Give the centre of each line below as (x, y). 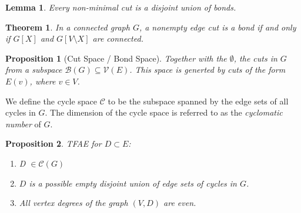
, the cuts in (255, 58)
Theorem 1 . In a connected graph (68, 27)
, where (43, 81)
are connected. (118, 38)
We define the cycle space (51, 101)
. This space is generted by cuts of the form (208, 70)
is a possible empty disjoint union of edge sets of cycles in (133, 183)
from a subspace (34, 70)
